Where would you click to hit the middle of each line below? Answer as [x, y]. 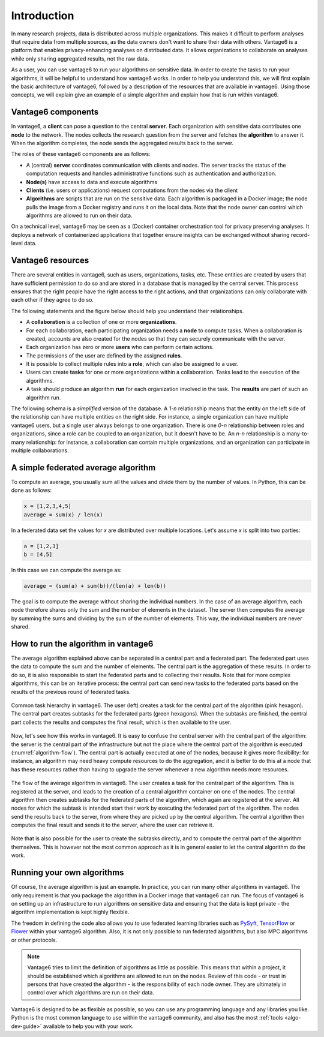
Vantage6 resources [50, 261]
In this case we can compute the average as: [67, 570]
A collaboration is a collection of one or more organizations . [101, 322]
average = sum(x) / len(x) [63, 515]
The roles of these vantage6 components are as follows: [81, 154]
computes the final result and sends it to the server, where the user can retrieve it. [112, 825]
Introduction [43, 16]
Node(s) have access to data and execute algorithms [92, 182]
